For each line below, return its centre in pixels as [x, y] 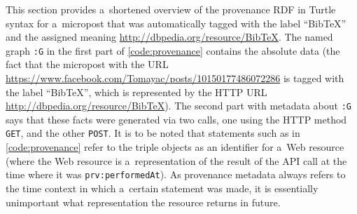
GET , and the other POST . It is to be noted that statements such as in [153, 133]
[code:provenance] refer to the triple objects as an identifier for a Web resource [175, 147]
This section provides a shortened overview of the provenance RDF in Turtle [171, 9]
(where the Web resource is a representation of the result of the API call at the [176, 160]
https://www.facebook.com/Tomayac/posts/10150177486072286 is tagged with [175, 78]
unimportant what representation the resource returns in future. [143, 202]
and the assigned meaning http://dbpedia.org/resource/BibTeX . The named [169, 37]
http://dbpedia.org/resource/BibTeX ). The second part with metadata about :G [178, 106]
